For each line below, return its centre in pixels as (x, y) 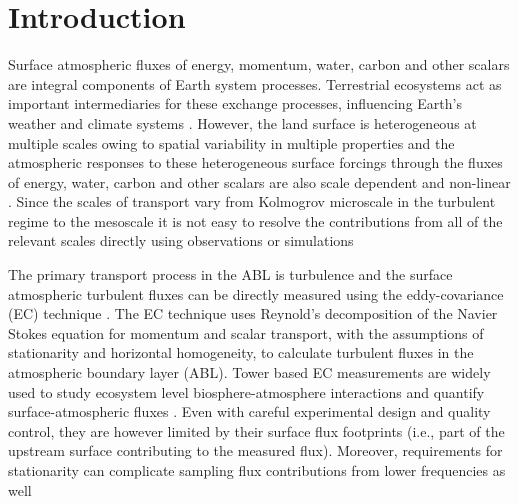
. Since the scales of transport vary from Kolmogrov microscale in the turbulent (252, 201)
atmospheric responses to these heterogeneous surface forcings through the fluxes (255, 162)
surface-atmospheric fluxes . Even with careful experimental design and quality (249, 411)
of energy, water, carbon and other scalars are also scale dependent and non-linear (259, 181)
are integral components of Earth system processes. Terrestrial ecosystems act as (255, 83)
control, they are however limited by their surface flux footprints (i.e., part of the (256, 430)
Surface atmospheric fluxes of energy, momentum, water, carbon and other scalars (259, 64)
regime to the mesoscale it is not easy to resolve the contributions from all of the (255, 220)
